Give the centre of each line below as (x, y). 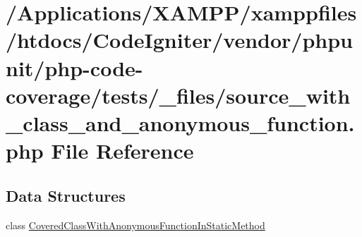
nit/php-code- (74, 67)
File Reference (122, 151)
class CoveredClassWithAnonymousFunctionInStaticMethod (135, 225)
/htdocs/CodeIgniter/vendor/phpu (179, 40)
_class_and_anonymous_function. (180, 122)
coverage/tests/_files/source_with (178, 95)
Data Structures (66, 195)
